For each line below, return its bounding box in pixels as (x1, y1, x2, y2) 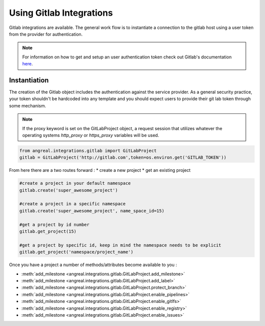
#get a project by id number (19, 221, 90, 227)
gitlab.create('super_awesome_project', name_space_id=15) (19, 208, 164, 214)
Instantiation (9, 76, 49, 84)
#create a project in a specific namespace (19, 201, 126, 207)
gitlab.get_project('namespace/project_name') (19, 249, 133, 255)
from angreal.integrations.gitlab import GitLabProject (19, 148, 157, 153)
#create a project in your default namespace (19, 181, 131, 186)
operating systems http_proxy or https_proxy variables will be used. (22, 132, 159, 138)
